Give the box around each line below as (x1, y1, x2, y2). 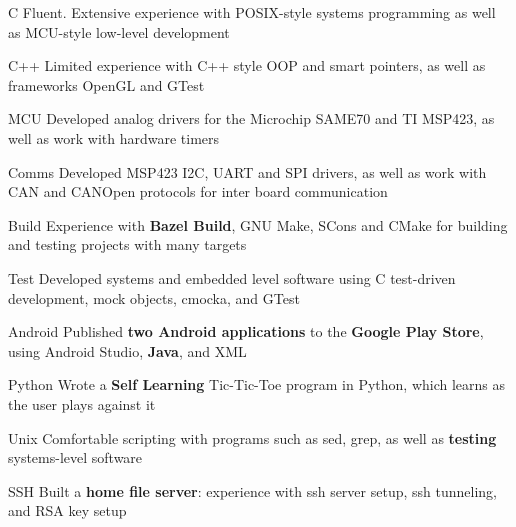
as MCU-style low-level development (8, 21, 230, 42)
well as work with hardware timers (8, 127, 220, 148)
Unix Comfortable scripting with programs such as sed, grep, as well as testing (8, 427, 497, 448)
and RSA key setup (8, 500, 127, 521)
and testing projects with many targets (8, 234, 247, 255)
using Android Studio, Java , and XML (8, 340, 247, 361)
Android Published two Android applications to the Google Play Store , (8, 321, 484, 342)
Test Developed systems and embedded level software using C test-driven (8, 267, 456, 288)
